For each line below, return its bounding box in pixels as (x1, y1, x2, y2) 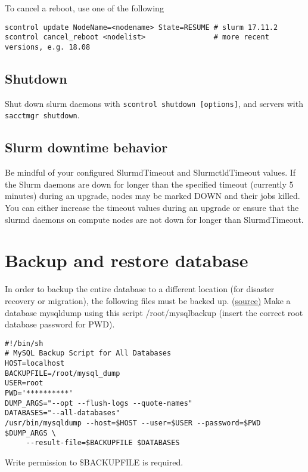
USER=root (5, 379, 43, 388)
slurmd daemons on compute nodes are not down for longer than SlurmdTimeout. (5, 213, 304, 225)
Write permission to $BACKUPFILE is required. (5, 455, 183, 468)
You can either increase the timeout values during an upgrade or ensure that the (5, 201, 299, 214)
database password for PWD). (5, 318, 115, 330)
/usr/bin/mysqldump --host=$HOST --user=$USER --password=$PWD (5, 419, 261, 427)
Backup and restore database (5, 248, 248, 272)
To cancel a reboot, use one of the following (5, 2, 164, 14)
